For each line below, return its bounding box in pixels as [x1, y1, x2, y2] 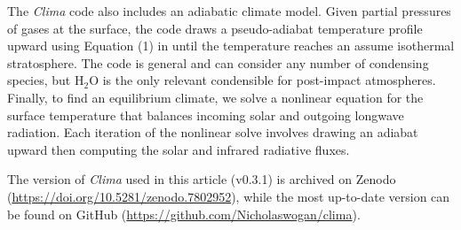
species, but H [7, 71, 84, 89]
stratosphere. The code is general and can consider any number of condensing [7, 53, 429, 72]
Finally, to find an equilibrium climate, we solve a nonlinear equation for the [7, 88, 424, 106]
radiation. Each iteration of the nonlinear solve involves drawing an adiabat [7, 123, 418, 142]
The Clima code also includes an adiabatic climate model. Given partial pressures [7, 2, 451, 19]
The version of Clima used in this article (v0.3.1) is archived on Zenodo [7, 170, 396, 188]
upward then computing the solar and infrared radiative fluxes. [7, 140, 350, 158]
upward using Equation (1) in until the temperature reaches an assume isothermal [7, 36, 455, 55]
